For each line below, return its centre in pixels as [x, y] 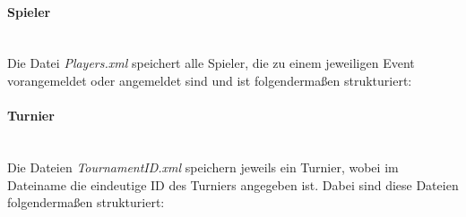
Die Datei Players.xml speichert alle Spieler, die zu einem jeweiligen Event [211, 63]
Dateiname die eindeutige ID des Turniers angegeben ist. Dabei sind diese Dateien [233, 184]
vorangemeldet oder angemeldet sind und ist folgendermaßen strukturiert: [210, 80]
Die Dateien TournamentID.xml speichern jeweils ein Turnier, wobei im [203, 167]
